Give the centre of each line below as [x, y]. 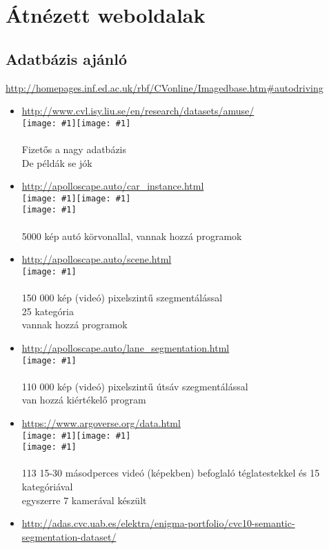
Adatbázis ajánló [67, 58]
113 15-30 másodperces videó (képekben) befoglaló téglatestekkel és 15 [171, 473]
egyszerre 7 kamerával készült [84, 500]
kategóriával [47, 487]
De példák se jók [57, 162]
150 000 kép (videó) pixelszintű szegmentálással [122, 298]
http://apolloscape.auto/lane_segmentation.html [126, 347]
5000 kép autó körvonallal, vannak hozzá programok [132, 236]
